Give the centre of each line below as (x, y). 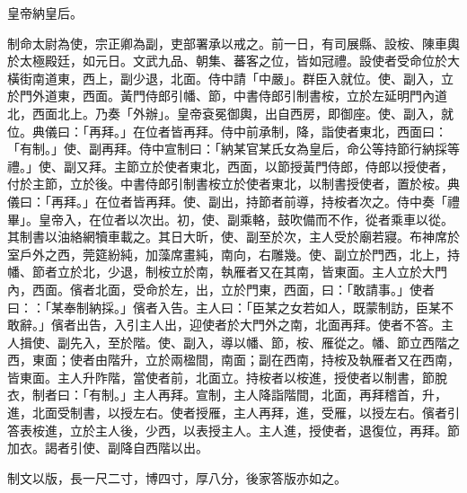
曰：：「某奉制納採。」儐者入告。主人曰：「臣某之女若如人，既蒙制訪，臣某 (224, 307)
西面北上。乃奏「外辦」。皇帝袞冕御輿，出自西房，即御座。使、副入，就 (242, 113)
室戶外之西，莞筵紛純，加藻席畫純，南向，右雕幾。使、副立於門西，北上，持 (233, 254)
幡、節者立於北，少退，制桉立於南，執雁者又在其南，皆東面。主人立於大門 (227, 272)
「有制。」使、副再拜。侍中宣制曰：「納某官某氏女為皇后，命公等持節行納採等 (233, 149)
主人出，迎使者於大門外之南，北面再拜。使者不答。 (290, 325)
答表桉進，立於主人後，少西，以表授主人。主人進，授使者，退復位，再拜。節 (233, 430)
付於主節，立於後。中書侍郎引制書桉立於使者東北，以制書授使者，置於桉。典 (233, 184)
